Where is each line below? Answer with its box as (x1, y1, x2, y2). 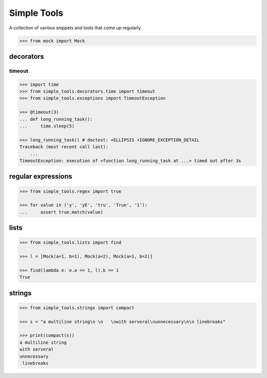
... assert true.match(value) (19, 209, 103, 215)
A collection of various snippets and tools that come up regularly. (9, 25, 142, 31)
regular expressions (9, 172, 73, 181)
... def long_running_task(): (19, 116, 93, 122)
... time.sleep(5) (19, 123, 75, 129)
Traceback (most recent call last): (19, 144, 109, 150)
